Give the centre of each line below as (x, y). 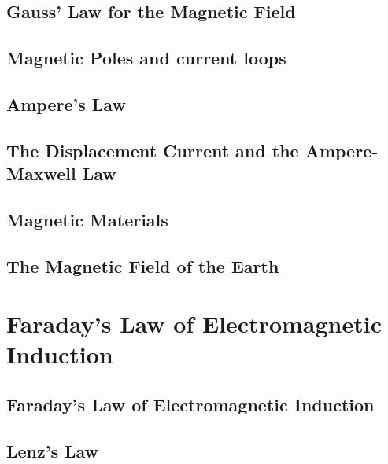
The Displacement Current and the (153, 150)
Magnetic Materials (87, 219)
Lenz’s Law (53, 450)
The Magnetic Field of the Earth (143, 265)
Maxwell (41, 173)
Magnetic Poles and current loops (146, 58)
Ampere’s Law (66, 103)
